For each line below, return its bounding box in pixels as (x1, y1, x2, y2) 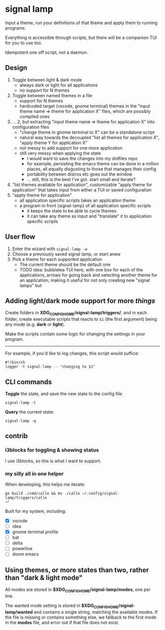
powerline (12, 546, 33, 552)
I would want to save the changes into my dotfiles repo (27, 155, 138, 161)
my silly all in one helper (5, 470, 64, 477)
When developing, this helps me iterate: (5, 481, 85, 487)
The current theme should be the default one (19, 261, 110, 267)
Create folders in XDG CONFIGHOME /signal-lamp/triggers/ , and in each (5, 310, 147, 317)
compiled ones (19, 113, 50, 119)
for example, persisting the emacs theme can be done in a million (27, 160, 159, 166)
